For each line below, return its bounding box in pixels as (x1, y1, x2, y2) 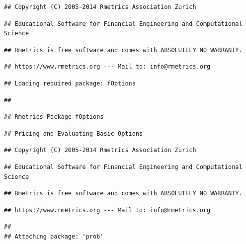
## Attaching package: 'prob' (4, 233, 104, 240)
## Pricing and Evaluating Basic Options (4, 130, 143, 137)
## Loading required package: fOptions (4, 80, 136, 87)
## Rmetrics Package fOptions (4, 113, 104, 121)
